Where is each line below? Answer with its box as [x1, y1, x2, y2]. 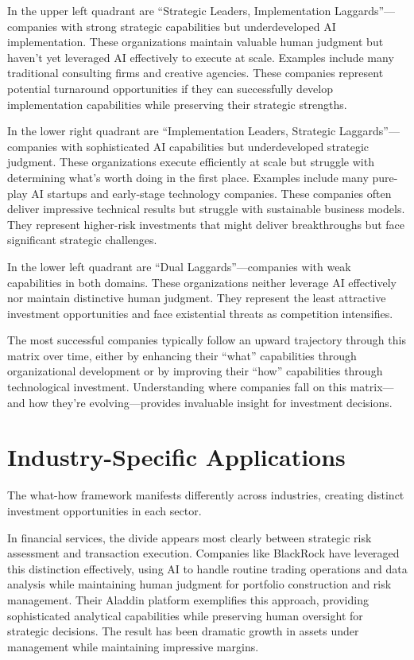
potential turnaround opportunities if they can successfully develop [7, 80, 333, 96]
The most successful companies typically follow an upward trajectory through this [7, 332, 406, 348]
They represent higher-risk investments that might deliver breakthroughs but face [7, 215, 404, 232]
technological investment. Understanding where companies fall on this [7, 379, 346, 395]
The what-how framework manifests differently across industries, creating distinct [7, 487, 404, 503]
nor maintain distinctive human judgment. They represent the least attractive [7, 289, 386, 306]
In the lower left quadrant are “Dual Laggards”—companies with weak [7, 258, 351, 274]
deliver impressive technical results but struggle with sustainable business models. [7, 200, 405, 217]
